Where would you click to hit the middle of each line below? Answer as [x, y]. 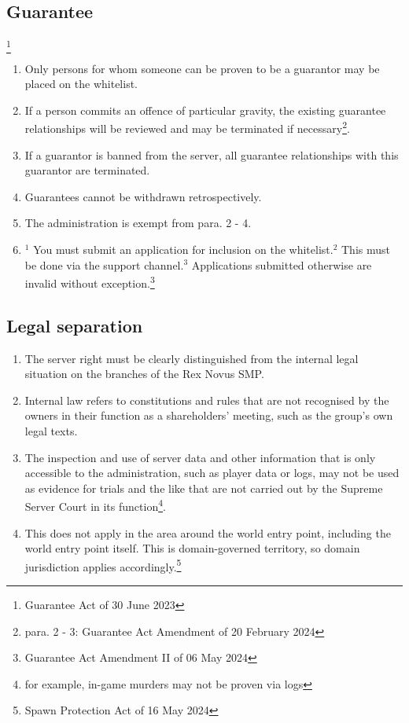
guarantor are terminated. [87, 170]
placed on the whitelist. [81, 84]
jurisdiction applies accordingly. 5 [103, 565]
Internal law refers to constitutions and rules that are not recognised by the [207, 400]
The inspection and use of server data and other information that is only [200, 457]
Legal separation [75, 325]
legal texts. [51, 430]
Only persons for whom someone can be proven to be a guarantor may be [202, 68]
